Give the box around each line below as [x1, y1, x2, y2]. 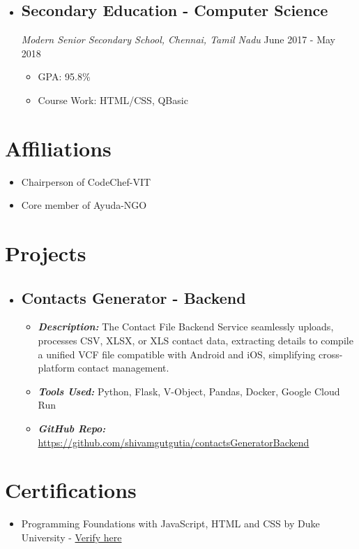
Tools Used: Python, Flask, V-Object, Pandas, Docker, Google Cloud [38, 383, 340, 398]
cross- [319, 346, 343, 361]
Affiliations [5, 133, 112, 162]
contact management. [77, 360, 169, 375]
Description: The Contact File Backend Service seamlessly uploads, [38, 319, 334, 334]
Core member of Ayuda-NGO [21, 198, 147, 212]
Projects [5, 239, 86, 268]
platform [38, 360, 75, 375]
